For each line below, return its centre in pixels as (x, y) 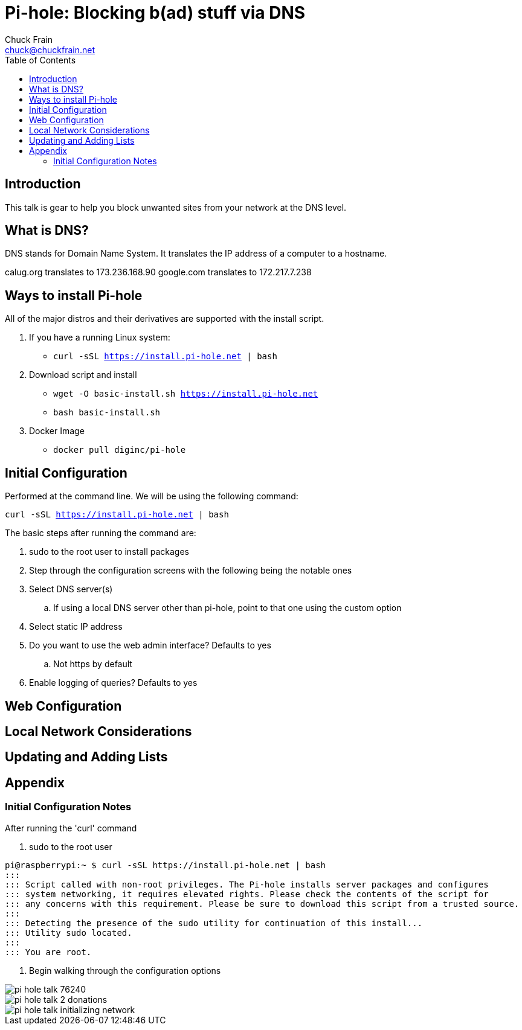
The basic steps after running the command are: (101, 533)
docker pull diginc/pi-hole (120, 450)
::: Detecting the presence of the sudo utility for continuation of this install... (214, 923)
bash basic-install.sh (107, 413)
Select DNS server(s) (71, 589)
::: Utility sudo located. (69, 932)
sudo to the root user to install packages (109, 552)
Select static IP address (76, 627)
